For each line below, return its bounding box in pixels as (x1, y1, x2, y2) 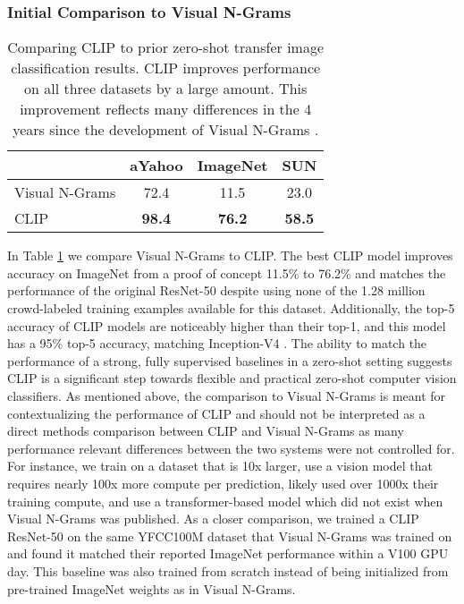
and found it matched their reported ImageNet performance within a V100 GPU (7, 544, 449, 563)
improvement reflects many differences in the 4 (20, 98, 312, 120)
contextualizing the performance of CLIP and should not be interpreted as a (7, 404, 426, 422)
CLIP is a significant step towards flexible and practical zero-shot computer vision (7, 369, 457, 387)
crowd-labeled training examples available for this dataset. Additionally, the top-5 (7, 299, 455, 317)
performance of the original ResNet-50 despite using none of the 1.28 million (7, 281, 426, 300)
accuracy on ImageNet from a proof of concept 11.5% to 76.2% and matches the (7, 263, 446, 282)
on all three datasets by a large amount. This (23, 78, 308, 99)
